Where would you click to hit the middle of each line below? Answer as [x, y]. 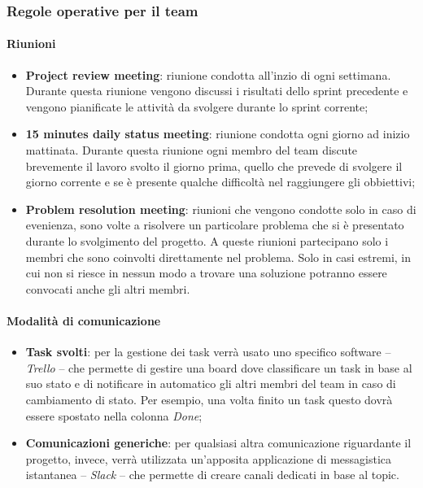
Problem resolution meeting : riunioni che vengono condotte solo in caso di [221, 209]
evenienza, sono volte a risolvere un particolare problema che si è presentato [215, 225]
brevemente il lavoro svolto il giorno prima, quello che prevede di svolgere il [214, 166]
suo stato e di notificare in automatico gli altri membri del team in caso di [211, 383]
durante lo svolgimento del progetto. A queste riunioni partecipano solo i [207, 240]
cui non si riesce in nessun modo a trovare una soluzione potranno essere [206, 273]
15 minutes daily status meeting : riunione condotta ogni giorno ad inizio [218, 134]
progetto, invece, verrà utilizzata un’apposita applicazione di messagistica [208, 458]
